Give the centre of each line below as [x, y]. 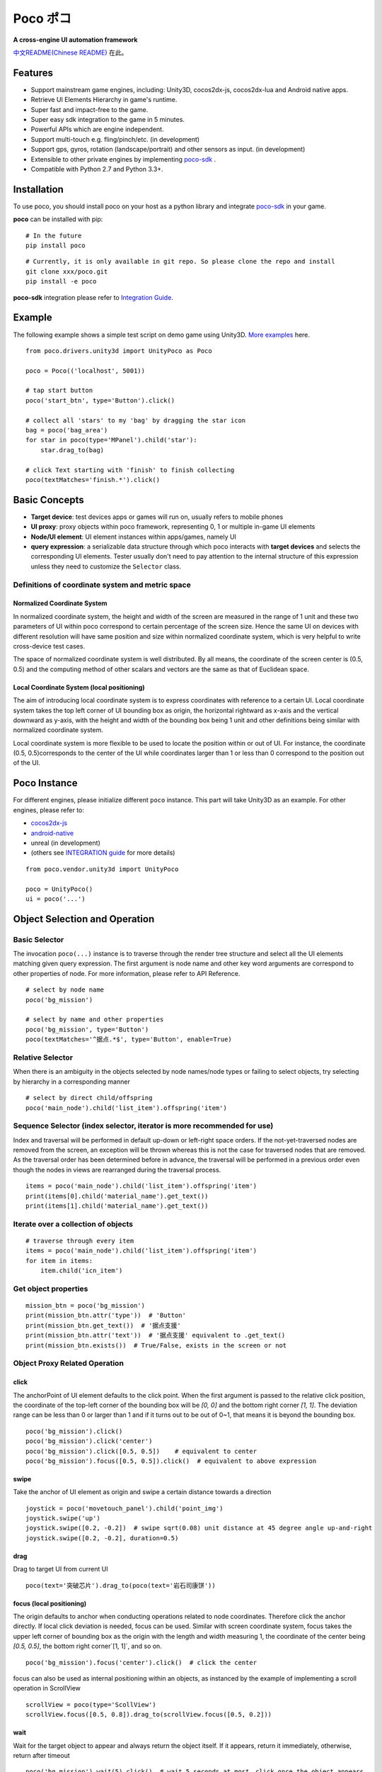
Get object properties [51, 1289]
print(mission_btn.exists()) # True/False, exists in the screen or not [156, 1345]
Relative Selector [43, 1058]
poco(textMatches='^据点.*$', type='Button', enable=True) [129, 1039]
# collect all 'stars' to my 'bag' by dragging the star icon [136, 420]
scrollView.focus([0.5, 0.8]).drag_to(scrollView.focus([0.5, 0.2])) [149, 1715]
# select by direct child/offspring [89, 1098]
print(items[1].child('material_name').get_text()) [117, 1206]
